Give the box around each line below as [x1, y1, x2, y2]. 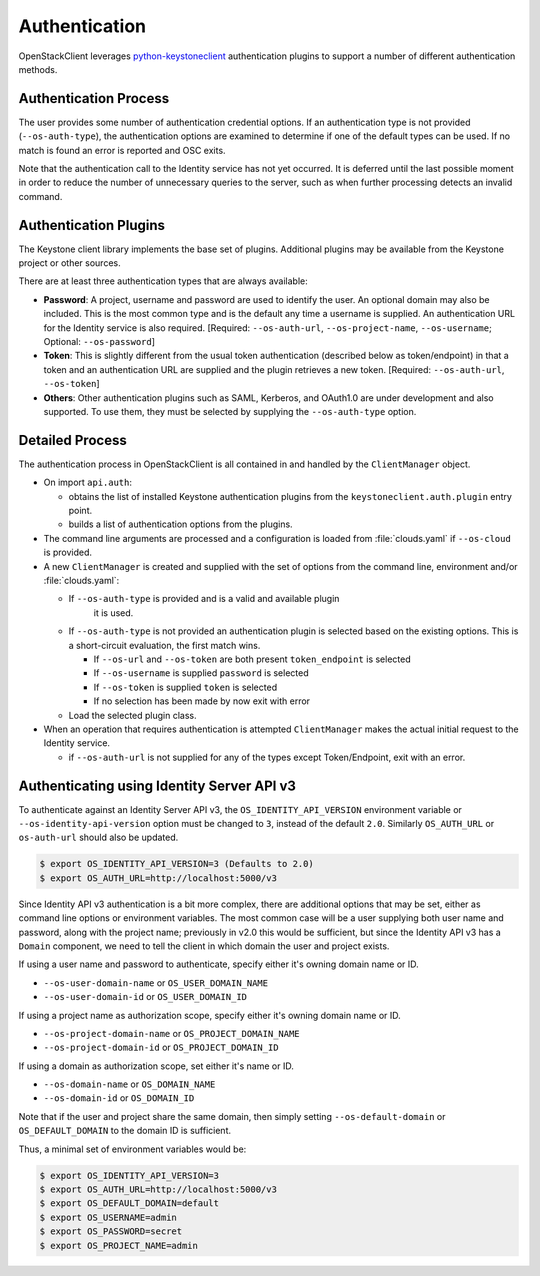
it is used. [93, 606, 134, 619]
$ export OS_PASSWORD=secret [39, 1226, 183, 1237]
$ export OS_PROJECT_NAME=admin [39, 1240, 199, 1251]
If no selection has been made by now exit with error [93, 695, 310, 707]
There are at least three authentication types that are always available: [18, 275, 309, 287]
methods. [18, 63, 58, 75]
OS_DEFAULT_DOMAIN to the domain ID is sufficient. [18, 1125, 232, 1137]
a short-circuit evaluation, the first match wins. [68, 639, 261, 651]
